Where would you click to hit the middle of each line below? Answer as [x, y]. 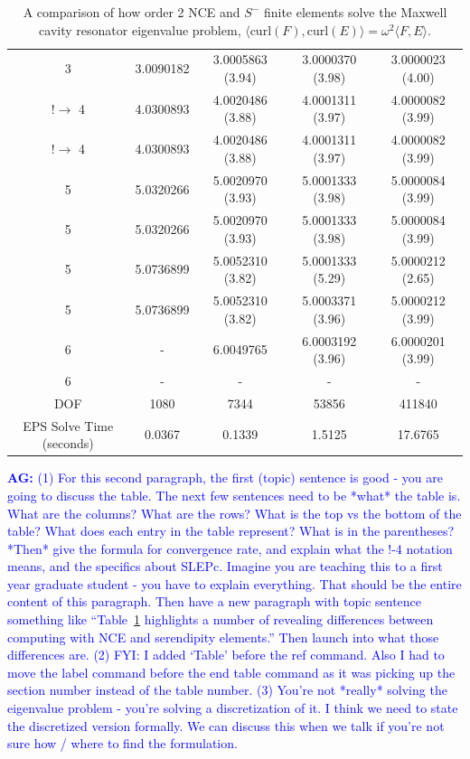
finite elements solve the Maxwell [355, 12]
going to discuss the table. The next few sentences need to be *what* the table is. [234, 495]
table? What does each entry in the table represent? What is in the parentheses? [231, 531]
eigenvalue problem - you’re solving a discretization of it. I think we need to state [233, 708]
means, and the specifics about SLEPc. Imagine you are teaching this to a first [225, 566]
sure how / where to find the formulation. [122, 743]
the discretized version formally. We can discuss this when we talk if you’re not [226, 725]
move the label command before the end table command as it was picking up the [231, 672]
